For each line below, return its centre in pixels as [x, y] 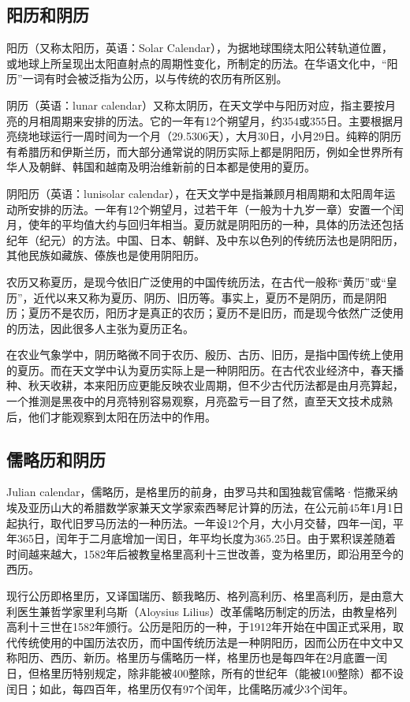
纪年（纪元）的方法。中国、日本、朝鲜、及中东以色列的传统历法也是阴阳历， [205, 239]
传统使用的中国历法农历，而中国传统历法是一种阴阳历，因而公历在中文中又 [210, 642]
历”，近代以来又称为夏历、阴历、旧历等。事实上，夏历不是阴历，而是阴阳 [197, 297]
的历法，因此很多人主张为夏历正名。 [100, 328]
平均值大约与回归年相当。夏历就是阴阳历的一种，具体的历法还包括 [232, 224]
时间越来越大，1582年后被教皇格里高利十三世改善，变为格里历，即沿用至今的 [205, 553]
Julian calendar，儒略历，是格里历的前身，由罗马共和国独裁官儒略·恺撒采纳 [202, 492]
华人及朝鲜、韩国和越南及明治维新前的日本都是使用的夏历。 [161, 167]
